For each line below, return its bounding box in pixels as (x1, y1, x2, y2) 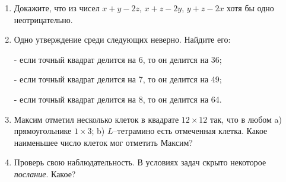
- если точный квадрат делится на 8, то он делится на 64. (14, 92, 222, 105)
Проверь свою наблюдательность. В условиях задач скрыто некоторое (14, 156, 266, 168)
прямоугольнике (14, 124, 72, 137)
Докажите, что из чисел (14, 2, 100, 14)
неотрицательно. (14, 13, 73, 25)
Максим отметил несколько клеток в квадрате (14, 113, 179, 125)
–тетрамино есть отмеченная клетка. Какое (113, 124, 268, 137)
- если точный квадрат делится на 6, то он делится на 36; (14, 53, 222, 65)
